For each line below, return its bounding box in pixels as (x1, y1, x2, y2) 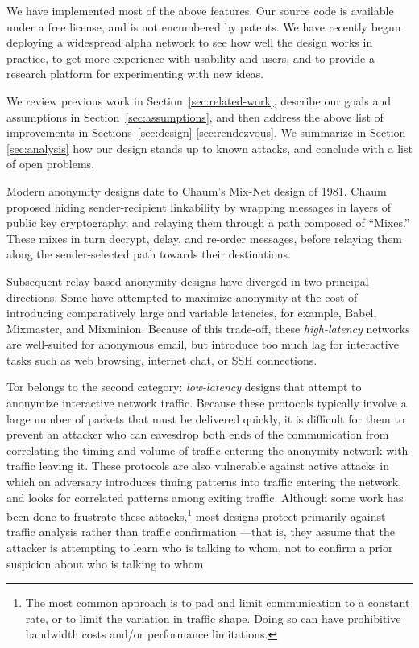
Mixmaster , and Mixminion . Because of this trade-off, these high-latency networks (6, 320, 410, 336)
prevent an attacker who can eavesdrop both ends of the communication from (6, 426, 389, 443)
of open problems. (6, 155, 95, 172)
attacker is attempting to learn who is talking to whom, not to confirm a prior (6, 539, 393, 556)
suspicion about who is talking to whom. (6, 555, 207, 572)
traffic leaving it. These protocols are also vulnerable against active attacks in (6, 457, 389, 474)
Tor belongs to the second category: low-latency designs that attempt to (6, 378, 362, 395)
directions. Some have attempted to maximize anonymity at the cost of (6, 288, 358, 305)
